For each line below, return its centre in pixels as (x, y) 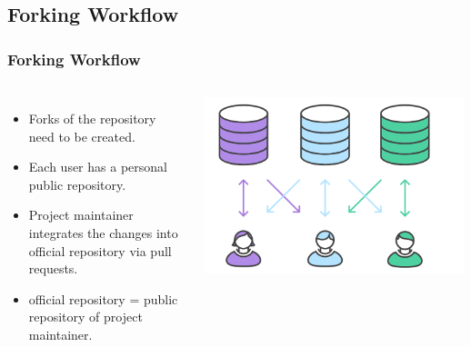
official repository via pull (100, 250)
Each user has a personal (98, 167)
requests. (53, 268)
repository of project (85, 317)
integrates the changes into (103, 232)
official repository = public (103, 298)
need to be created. (82, 136)
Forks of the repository (92, 118)
